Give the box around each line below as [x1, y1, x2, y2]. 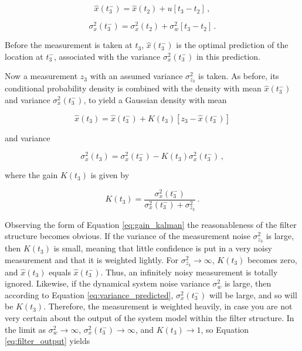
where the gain [5, 169, 58, 181]
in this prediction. [196, 50, 260, 62]
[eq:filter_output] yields [5, 335, 90, 347]
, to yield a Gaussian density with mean [83, 93, 227, 105]
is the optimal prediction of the [176, 39, 289, 51]
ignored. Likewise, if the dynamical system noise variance [5, 277, 210, 289]
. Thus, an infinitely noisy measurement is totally [100, 265, 278, 278]
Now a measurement [5, 70, 78, 82]
